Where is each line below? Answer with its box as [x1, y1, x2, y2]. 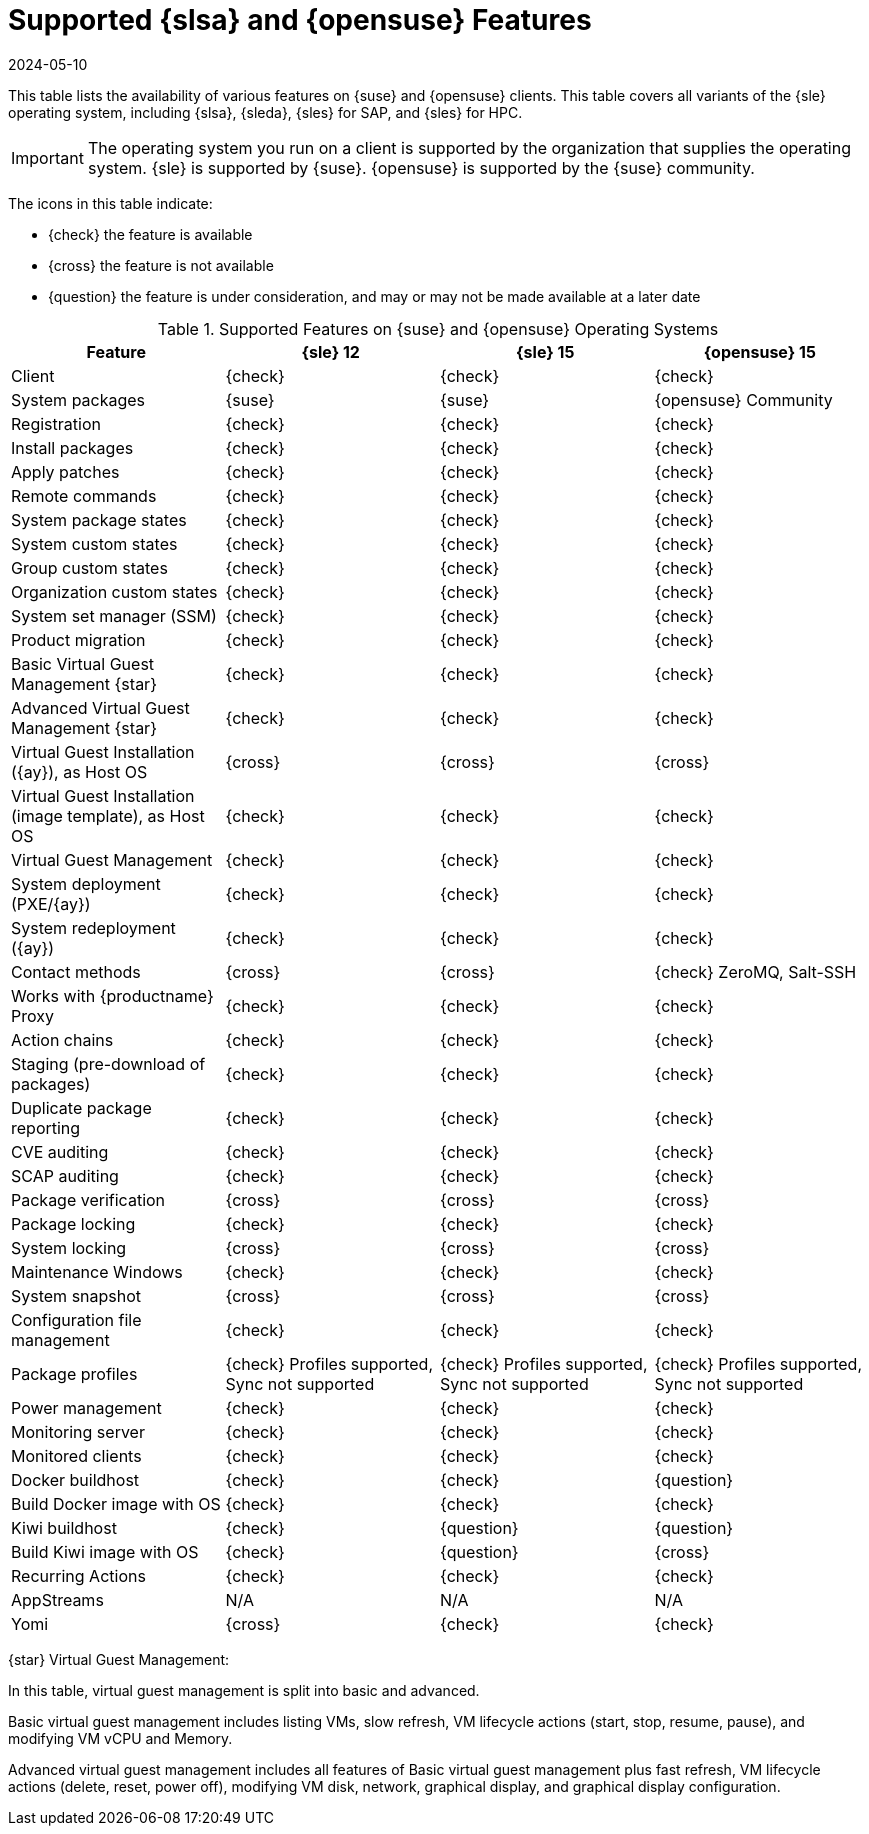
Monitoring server [11, 1421, 145, 1442]
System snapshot [11, 1285, 142, 1306]
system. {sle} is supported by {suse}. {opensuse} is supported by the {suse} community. [87, 157, 755, 178]
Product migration [11, 629, 146, 650]
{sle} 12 [301, 341, 360, 362]
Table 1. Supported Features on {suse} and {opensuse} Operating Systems [157, 318, 719, 339]
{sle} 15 [516, 341, 575, 362]
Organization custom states [11, 581, 218, 602]
